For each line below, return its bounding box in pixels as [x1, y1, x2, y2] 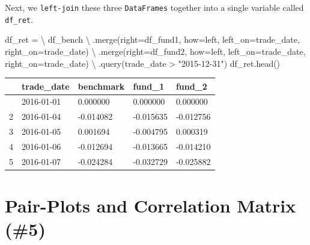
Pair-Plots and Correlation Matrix [5, 193, 296, 218]
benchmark [77, 79, 125, 92]
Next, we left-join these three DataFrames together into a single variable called [5, 1, 304, 13]
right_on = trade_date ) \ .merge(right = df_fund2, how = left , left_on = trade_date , [5, 45, 306, 57]
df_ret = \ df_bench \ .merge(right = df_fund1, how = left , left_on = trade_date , [5, 33, 300, 46]
